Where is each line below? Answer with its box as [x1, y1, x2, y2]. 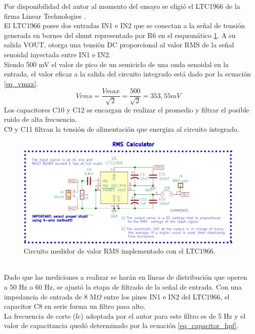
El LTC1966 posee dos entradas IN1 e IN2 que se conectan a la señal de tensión [4, 20, 245, 31]
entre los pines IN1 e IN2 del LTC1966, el [104, 291, 230, 301]
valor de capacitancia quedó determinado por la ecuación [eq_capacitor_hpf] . [4, 320, 239, 331]
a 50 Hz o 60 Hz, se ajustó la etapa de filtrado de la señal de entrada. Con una [4, 282, 242, 292]
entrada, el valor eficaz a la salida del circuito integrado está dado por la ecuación [4, 69, 251, 79]
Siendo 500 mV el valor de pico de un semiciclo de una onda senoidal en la [4, 59, 229, 69]
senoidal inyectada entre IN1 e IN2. [4, 49, 111, 59]
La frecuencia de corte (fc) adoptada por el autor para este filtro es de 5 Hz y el [4, 310, 246, 321]
